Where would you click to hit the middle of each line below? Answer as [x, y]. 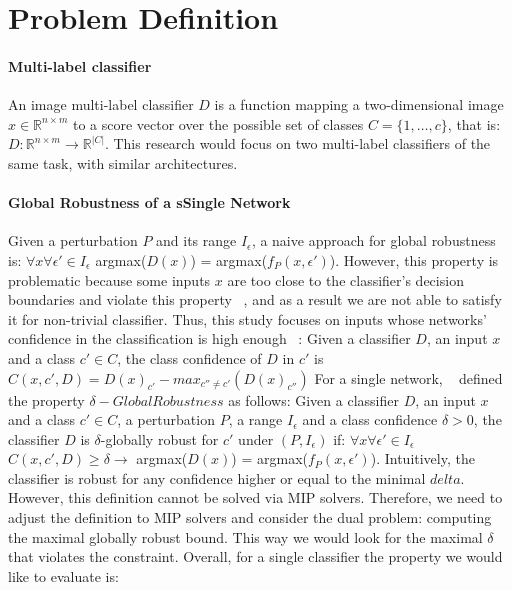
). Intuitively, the [422, 458]
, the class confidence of [189, 357]
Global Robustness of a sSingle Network [149, 202]
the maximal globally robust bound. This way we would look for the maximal [245, 536]
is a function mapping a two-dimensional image [359, 104]
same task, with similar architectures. [123, 162]
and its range [196, 240]
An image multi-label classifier [101, 104]
